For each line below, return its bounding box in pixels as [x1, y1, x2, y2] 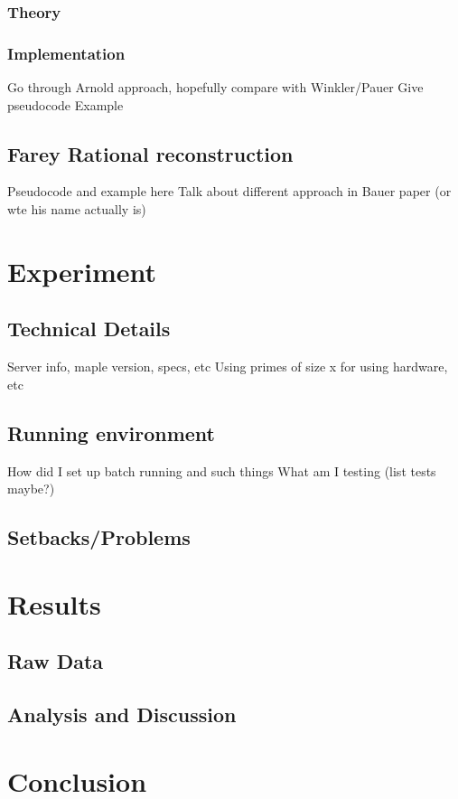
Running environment [7, 418, 215, 446]
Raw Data [7, 647, 104, 675]
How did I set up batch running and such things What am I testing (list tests [7, 461, 436, 480]
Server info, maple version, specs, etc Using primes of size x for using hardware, [7, 357, 448, 376]
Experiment [7, 252, 157, 289]
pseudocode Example [7, 95, 124, 114]
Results [7, 585, 101, 622]
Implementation [7, 42, 126, 64]
